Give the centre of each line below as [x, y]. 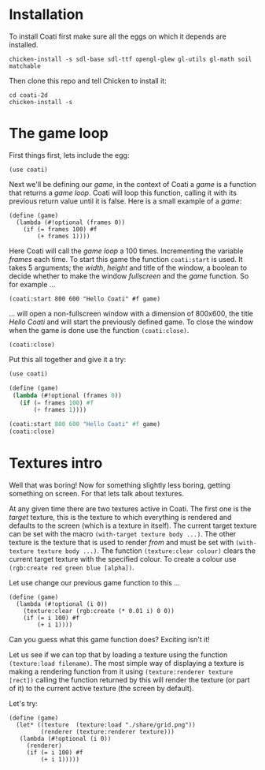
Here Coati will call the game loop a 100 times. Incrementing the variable [126, 251]
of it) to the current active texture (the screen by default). [102, 688]
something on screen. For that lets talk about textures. [96, 493]
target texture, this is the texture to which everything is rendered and [120, 517]
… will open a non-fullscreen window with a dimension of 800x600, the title [131, 313]
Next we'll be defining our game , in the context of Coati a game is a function [132, 184]
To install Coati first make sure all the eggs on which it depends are [118, 36]
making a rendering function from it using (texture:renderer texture [121, 671]
